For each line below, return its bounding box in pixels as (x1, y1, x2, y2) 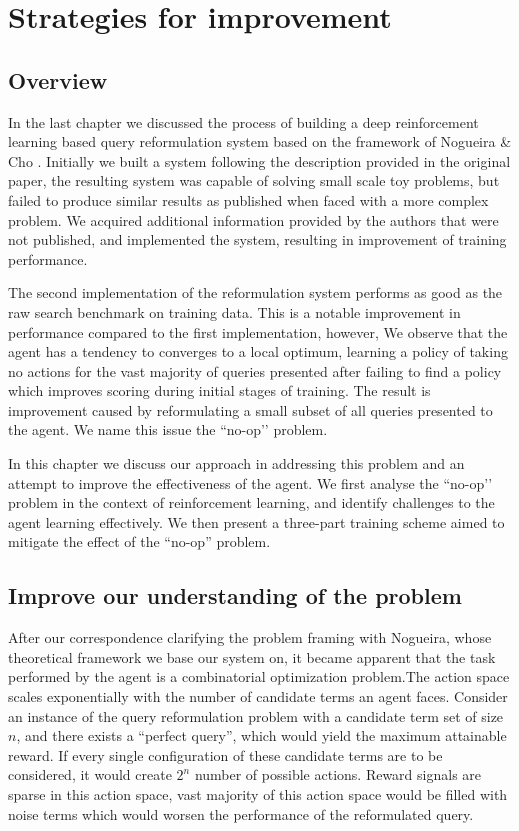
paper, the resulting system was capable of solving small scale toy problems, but (8, 170, 500, 191)
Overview (8, 64, 108, 95)
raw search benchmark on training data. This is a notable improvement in (8, 301, 461, 322)
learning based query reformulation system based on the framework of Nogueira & (8, 131, 512, 152)
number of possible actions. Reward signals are (194, 764, 482, 785)
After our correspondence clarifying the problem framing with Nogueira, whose (8, 627, 492, 648)
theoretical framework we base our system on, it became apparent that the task (8, 646, 496, 667)
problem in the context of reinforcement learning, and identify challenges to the (8, 492, 495, 513)
